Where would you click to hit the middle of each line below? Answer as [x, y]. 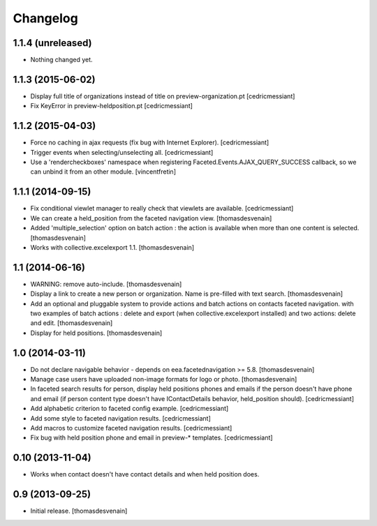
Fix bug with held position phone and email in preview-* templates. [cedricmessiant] [151, 438]
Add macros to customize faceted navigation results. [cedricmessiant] [131, 428]
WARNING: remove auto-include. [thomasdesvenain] [106, 284]
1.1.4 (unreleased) [52, 43]
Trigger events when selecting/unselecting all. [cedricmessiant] [122, 152]
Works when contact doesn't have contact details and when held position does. [145, 474]
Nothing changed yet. [62, 60]
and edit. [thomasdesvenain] [72, 323]
